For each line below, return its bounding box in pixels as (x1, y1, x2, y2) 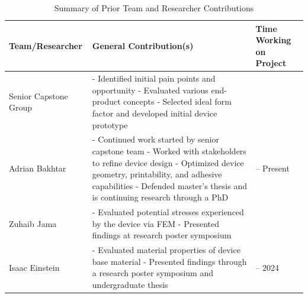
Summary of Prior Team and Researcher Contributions (54, 2, 254, 14)
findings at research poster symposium (92, 229, 232, 241)
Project (255, 57, 287, 69)
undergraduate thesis (92, 278, 168, 291)
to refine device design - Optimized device (92, 156, 244, 169)
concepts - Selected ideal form (123, 95, 232, 108)
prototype (92, 118, 128, 131)
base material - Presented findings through (92, 255, 247, 267)
